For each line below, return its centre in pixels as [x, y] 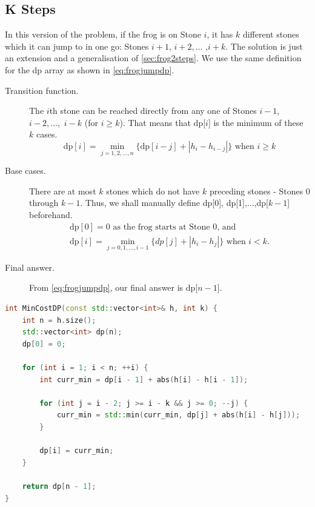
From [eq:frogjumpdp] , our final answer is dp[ [114, 287]
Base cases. [25, 171]
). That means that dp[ [163, 122]
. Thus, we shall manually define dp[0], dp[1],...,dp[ [174, 203]
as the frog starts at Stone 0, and [174, 227]
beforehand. [51, 214]
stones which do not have [153, 191]
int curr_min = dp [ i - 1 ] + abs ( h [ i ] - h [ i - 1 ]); [144, 379]
